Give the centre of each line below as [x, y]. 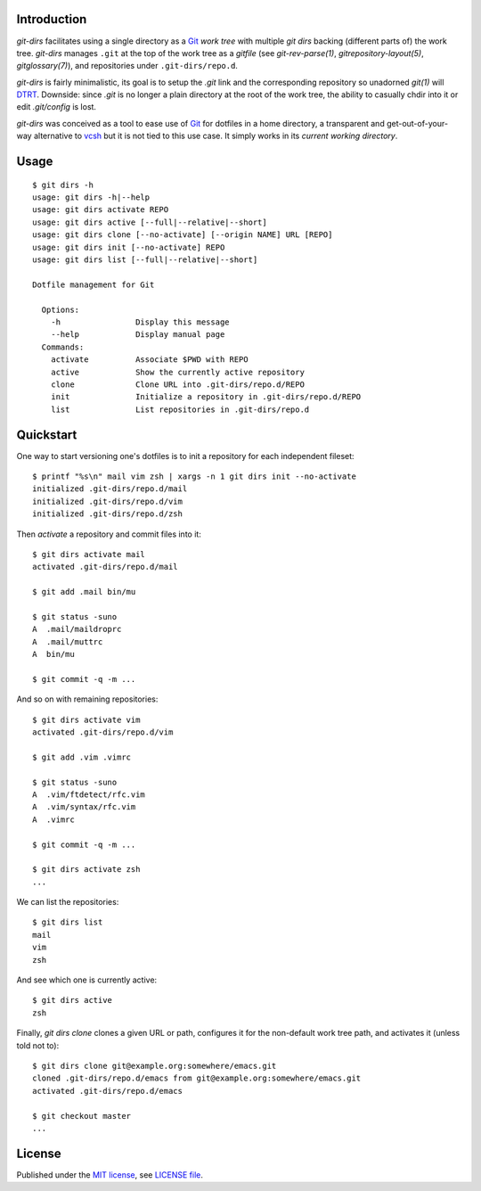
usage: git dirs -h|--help [91, 197]
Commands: [63, 347]
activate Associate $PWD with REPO [149, 360]
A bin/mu [53, 654]
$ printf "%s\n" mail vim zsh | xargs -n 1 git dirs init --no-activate [194, 476]
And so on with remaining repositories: [87, 699]
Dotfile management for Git [94, 284]
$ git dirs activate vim [86, 719]
